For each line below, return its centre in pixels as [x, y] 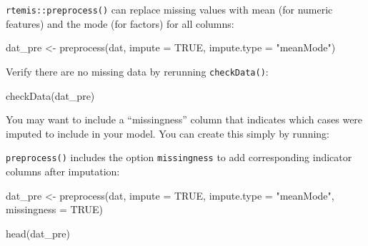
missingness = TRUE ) [55, 209]
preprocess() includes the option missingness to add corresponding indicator [179, 157]
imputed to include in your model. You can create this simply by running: [168, 133]
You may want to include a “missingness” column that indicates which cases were [184, 119]
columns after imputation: [63, 171]
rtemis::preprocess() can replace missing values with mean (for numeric [169, 9]
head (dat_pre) [38, 233]
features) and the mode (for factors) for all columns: [120, 23]
